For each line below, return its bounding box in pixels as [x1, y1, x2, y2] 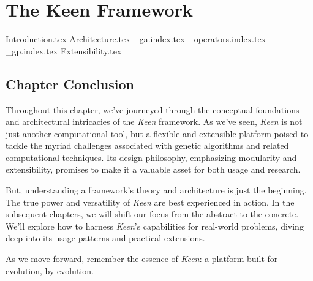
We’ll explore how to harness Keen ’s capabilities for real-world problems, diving [6, 219, 304, 232]
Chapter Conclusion [6, 74, 134, 93]
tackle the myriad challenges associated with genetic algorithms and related [6, 139, 289, 152]
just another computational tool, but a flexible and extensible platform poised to [6, 127, 309, 140]
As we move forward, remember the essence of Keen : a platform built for [6, 252, 278, 265]
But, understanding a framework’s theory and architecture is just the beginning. [6, 184, 307, 197]
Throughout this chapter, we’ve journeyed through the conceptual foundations [6, 103, 300, 116]
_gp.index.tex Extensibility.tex [6, 44, 122, 57]
